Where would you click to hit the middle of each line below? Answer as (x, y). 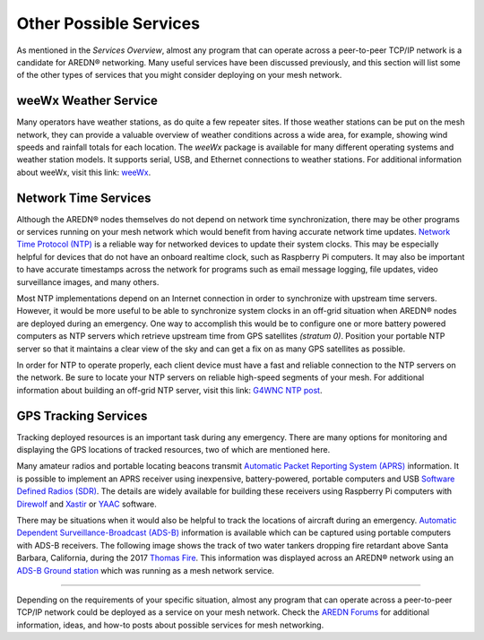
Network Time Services (84, 198)
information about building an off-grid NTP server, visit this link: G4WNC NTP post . (169, 390)
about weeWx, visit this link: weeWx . (84, 172)
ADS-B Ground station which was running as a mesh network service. (146, 570)
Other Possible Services (108, 23)
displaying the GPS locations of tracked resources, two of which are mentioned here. (173, 450)
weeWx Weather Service (87, 101)
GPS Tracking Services (82, 415)
